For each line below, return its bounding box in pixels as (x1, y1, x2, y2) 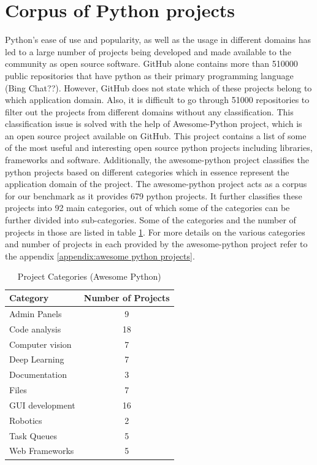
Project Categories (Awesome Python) (17, 270, 161, 283)
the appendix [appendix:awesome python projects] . (5, 249, 195, 262)
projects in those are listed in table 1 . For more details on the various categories (5, 225, 305, 238)
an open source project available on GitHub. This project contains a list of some (5, 129, 307, 142)
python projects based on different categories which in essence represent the (5, 165, 289, 178)
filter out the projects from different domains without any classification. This (5, 105, 294, 118)
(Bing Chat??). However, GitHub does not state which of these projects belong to (5, 81, 312, 94)
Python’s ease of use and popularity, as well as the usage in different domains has (5, 33, 311, 46)
